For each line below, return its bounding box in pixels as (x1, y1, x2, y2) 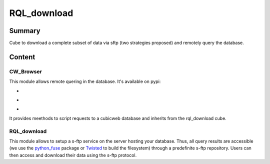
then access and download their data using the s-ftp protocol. (9, 152, 137, 158)
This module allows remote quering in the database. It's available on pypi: (9, 78, 161, 84)
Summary (9, 26, 40, 35)
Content (9, 52, 35, 61)
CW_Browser (9, 68, 42, 75)
